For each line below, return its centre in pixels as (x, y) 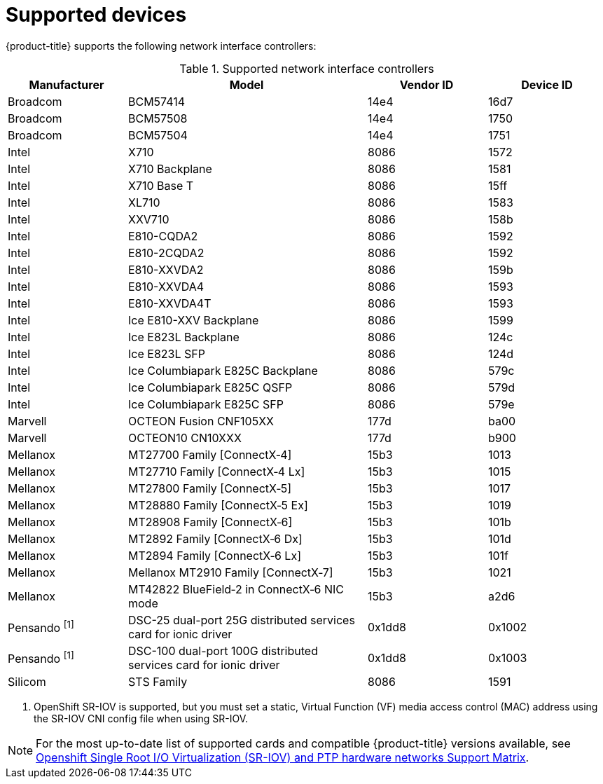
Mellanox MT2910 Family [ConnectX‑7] (231, 572)
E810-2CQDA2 (166, 253)
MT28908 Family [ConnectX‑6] (210, 522)
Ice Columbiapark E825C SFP (206, 404)
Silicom (27, 681)
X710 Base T (161, 185)
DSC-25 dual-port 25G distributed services (242, 620)
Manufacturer (67, 84)
